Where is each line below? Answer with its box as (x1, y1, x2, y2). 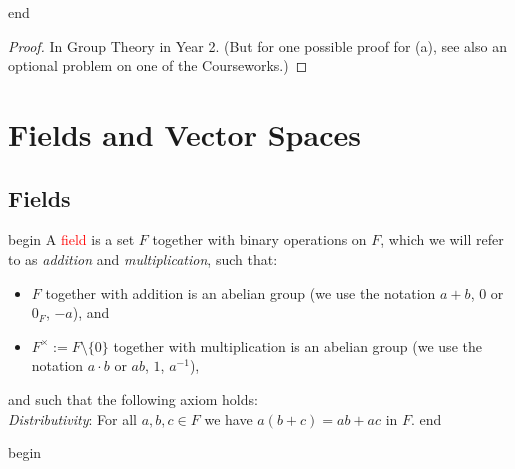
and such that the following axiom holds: (8, 388, 258, 409)
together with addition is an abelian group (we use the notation (45, 282, 436, 303)
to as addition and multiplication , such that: (8, 248, 278, 269)
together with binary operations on (152, 229, 367, 250)
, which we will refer (380, 229, 504, 250)
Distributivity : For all (8, 408, 138, 429)
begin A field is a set (8, 229, 135, 250)
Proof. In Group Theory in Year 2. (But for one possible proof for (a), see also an (8, 35, 507, 56)
